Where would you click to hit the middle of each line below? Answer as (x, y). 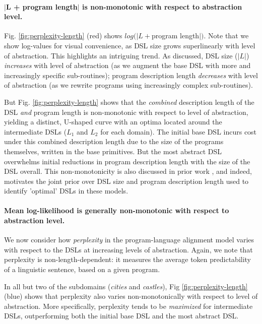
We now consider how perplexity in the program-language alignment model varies (129, 240)
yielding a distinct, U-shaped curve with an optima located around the (113, 122)
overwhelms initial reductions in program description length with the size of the (127, 161)
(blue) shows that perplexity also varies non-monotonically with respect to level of (131, 296)
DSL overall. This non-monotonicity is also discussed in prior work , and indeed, (128, 171)
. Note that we (226, 36)
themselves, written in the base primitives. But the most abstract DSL (113, 151)
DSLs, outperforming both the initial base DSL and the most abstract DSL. (121, 316)
